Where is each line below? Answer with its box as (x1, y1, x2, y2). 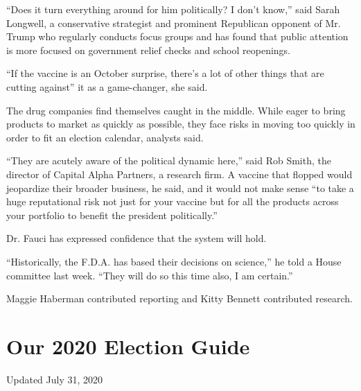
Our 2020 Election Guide (6, 331, 250, 360)
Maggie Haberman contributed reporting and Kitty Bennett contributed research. (6, 291, 353, 306)
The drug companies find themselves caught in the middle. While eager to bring (6, 103, 346, 117)
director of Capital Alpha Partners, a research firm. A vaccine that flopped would (6, 166, 353, 181)
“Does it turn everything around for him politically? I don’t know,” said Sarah (6, 2, 340, 16)
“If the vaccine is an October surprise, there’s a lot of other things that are (6, 66, 324, 80)
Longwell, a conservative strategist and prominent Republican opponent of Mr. (6, 15, 341, 30)
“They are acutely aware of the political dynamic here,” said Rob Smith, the (6, 153, 331, 168)
